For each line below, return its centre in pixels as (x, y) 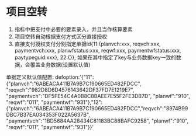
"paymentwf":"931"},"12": (72, 102)
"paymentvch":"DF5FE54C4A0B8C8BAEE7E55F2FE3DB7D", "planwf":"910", (98, 96)
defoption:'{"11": (74, 77)
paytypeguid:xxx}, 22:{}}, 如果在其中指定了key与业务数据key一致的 (95, 57)
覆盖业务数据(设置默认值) (60, 64)
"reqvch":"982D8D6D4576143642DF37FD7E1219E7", (70, 90)
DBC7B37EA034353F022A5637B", (48, 114)
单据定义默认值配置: (30, 77)
